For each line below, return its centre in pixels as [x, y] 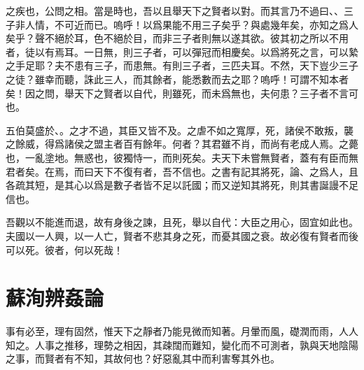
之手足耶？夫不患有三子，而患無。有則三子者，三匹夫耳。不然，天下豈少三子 [182, 65]
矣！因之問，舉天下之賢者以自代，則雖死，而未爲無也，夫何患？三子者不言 [177, 93]
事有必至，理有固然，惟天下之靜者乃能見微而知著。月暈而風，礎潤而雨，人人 [182, 331]
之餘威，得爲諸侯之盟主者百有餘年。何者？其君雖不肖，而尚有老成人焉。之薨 [182, 144]
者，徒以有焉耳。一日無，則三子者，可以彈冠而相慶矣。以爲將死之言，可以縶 [182, 51]
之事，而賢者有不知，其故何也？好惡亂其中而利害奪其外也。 [143, 358]
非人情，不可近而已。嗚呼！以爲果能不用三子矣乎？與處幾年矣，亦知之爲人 [187, 24]
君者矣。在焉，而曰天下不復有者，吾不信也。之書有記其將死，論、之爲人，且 [182, 171]
